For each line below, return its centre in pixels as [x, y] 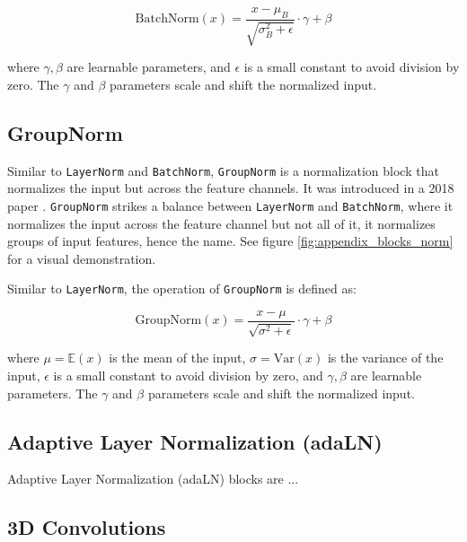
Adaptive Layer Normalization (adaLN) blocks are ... [153, 479]
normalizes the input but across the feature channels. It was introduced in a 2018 [231, 188]
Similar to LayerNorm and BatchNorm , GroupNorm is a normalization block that [223, 170]
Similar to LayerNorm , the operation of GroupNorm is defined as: [182, 288]
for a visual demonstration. [82, 258]
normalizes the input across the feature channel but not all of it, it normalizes [221, 223]
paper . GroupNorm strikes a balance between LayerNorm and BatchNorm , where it [230, 205]
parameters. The [53, 393]
